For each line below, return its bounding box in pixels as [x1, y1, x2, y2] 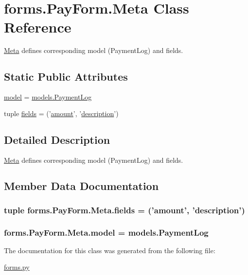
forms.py [4, 261, 30, 272]
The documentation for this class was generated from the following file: [4, 245, 215, 255]
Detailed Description [4, 132, 110, 147]
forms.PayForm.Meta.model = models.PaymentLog [4, 226, 209, 238]
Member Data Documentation [4, 178, 159, 193]
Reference [4, 17, 71, 37]
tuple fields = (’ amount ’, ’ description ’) [4, 108, 119, 118]
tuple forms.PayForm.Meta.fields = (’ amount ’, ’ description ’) [4, 204, 245, 216]
